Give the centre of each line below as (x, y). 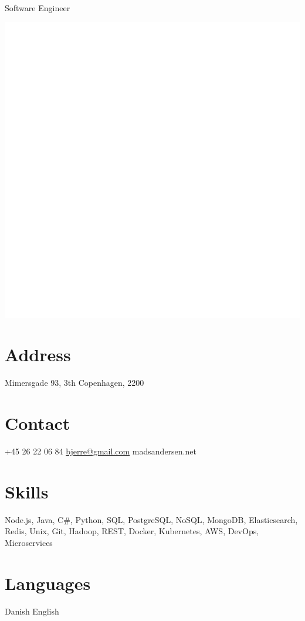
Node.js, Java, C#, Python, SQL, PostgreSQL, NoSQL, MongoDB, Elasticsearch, (151, 519)
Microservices (29, 542)
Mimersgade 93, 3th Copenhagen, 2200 (74, 383)
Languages (48, 583)
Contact (38, 423)
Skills (27, 491)
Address (38, 354)
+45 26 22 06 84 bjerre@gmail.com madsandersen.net (101, 451)
